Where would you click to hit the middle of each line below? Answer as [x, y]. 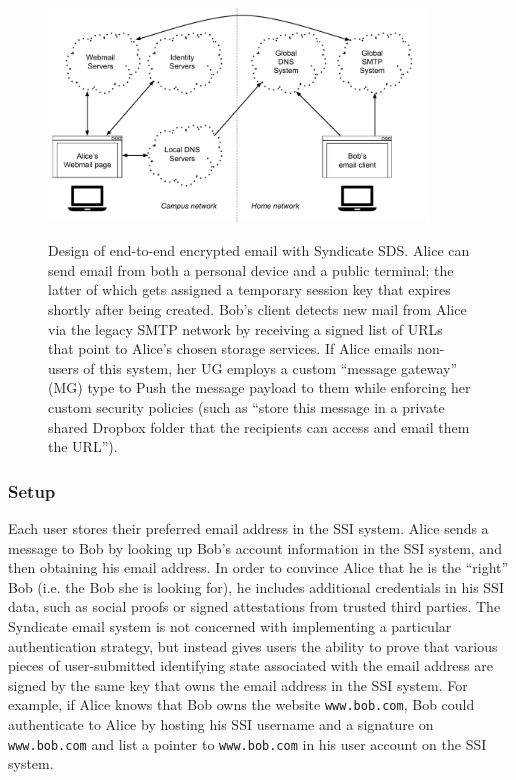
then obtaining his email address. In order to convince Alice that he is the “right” [258, 567]
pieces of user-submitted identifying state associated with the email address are [250, 665]
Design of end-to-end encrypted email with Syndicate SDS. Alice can [259, 250]
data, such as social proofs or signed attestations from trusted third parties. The [254, 606]
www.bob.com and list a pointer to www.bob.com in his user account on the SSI [247, 743]
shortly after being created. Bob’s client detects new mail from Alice [257, 309]
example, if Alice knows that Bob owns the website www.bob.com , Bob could [241, 704]
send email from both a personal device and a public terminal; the [251, 269]
